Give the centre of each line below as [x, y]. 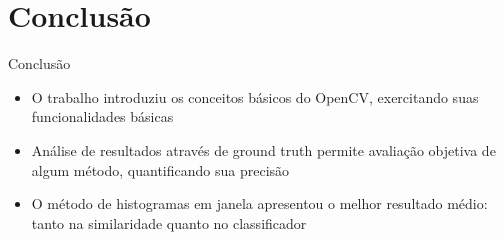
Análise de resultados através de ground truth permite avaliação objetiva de [263, 149]
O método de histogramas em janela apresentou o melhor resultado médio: [259, 203]
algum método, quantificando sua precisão [160, 169]
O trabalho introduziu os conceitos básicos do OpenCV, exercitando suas [255, 96]
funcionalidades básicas [102, 116]
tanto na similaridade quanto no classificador [169, 222]
